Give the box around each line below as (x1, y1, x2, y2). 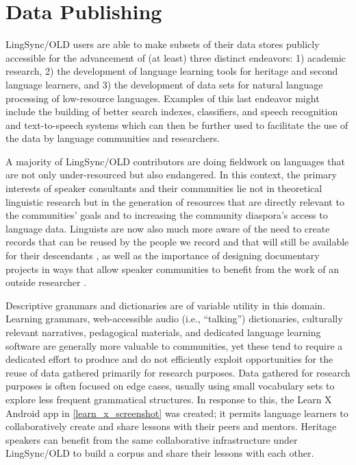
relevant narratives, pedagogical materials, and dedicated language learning (5, 325, 321, 339)
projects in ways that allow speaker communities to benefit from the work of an (5, 261, 339, 276)
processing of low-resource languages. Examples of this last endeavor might (5, 91, 320, 105)
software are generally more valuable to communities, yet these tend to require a (5, 338, 343, 353)
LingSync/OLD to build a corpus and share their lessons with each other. (5, 446, 314, 460)
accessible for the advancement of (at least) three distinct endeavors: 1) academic (5, 50, 346, 64)
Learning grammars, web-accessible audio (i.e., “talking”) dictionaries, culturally (5, 311, 343, 326)
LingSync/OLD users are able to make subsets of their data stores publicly (5, 37, 320, 51)
